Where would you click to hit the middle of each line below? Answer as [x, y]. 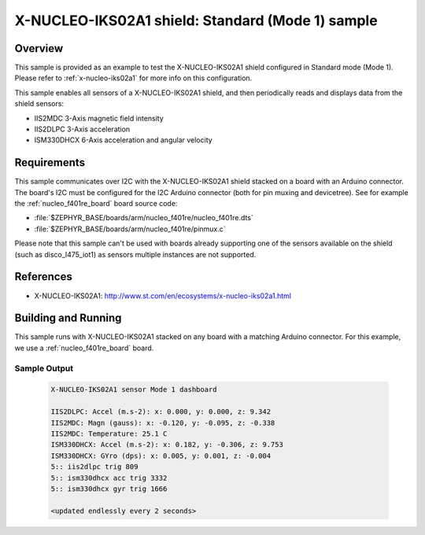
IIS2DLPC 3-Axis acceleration [82, 129]
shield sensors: [39, 104]
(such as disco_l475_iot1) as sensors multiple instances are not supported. [135, 254]
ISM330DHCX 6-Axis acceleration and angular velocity [123, 140]
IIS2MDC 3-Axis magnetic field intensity [99, 118]
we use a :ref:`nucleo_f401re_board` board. [84, 348]
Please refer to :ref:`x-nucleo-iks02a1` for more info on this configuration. [133, 78]
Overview [39, 48]
